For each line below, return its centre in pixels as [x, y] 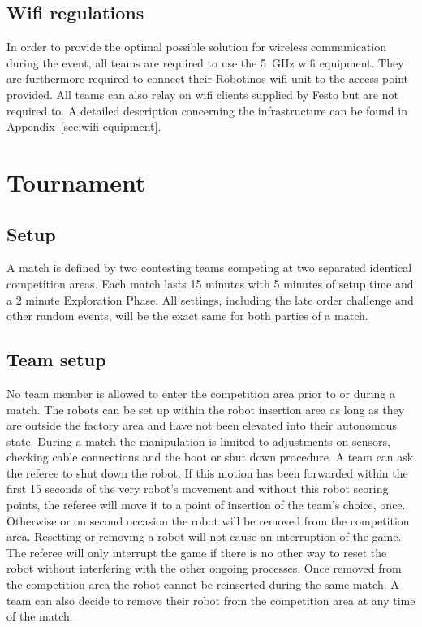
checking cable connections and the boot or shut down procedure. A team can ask [210, 457]
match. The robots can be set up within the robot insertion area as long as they [206, 409]
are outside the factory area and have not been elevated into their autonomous [202, 425]
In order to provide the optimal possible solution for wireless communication [197, 47]
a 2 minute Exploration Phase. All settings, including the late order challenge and [210, 299]
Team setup [56, 359]
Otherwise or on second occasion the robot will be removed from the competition [208, 520]
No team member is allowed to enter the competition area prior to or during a [201, 393]
